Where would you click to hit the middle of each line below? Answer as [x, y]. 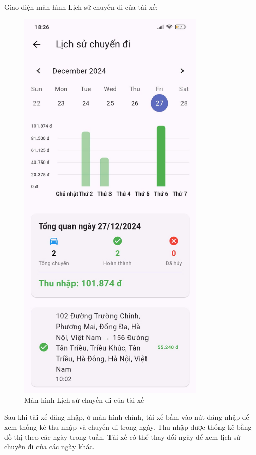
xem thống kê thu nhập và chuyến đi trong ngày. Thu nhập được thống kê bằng [128, 427]
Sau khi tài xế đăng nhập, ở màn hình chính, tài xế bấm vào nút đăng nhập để [127, 417]
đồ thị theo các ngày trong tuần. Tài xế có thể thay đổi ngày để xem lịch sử [122, 436]
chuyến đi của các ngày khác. [49, 447]
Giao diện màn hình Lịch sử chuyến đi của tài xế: [81, 7]
